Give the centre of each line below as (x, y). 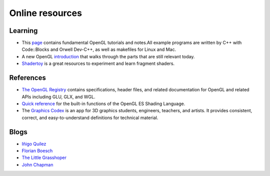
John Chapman (37, 165)
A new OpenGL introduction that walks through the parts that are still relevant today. (108, 56)
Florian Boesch (37, 151)
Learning (23, 31)
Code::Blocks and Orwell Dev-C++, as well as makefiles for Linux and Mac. (99, 49)
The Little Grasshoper (44, 158)
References (27, 78)
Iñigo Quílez (34, 144)
